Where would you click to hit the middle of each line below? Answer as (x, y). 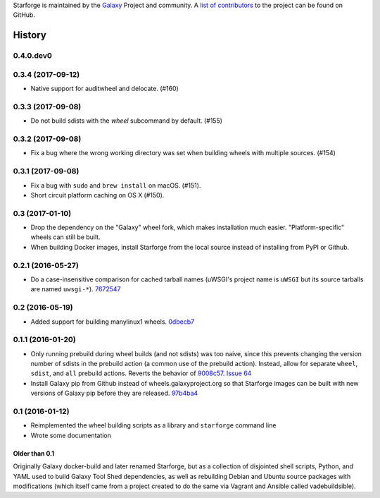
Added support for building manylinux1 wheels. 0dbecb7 (113, 322)
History (30, 35)
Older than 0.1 (34, 453)
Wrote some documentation (71, 435)
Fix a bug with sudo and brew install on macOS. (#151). (116, 185)
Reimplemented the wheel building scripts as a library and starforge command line (153, 425)
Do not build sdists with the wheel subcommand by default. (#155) (127, 121)
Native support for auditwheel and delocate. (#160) (104, 89)
